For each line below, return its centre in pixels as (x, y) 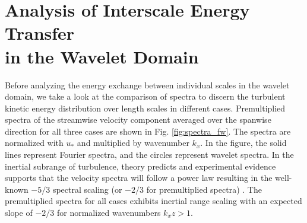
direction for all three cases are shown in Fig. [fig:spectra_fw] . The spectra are (148, 131)
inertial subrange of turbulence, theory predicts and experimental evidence (140, 166)
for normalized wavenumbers (109, 213)
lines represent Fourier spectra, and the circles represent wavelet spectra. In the (149, 154)
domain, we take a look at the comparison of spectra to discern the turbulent (145, 96)
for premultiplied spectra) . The (204, 189)
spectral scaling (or (87, 189)
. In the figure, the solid (243, 143)
